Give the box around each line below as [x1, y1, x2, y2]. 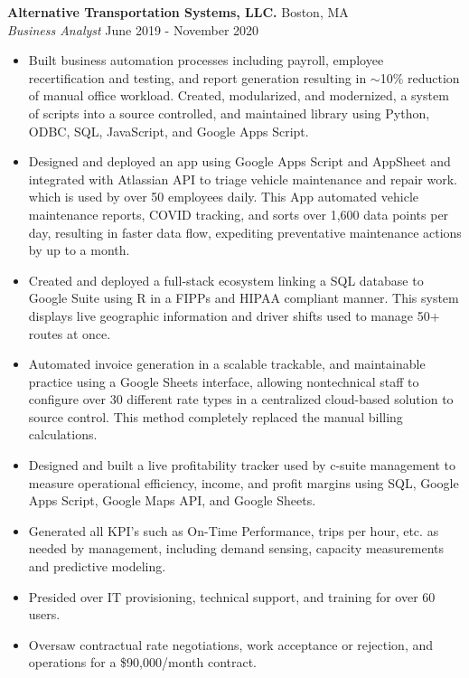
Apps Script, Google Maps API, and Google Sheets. [28, 491, 316, 510]
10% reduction [380, 68, 460, 87]
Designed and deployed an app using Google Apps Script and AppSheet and [28, 152, 451, 171]
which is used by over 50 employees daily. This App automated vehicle [28, 187, 418, 206]
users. [28, 605, 61, 624]
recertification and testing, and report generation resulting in [28, 68, 367, 87]
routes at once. [28, 324, 111, 343]
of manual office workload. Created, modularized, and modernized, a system [28, 86, 449, 105]
